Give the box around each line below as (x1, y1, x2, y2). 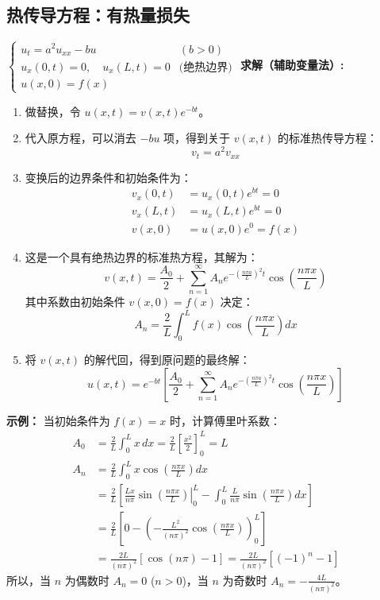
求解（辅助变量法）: (240, 56, 344, 73)
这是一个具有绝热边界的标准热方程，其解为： (25, 248, 259, 265)
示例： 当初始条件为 (6, 412, 110, 428)
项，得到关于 (163, 130, 231, 146)
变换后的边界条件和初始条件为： (25, 168, 192, 185)
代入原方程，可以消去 (25, 130, 136, 146)
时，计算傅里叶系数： (170, 412, 282, 428)
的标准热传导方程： (277, 130, 378, 146)
